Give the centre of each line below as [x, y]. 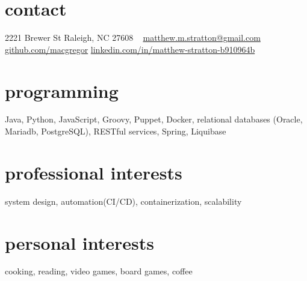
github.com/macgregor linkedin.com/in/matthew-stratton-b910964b [130, 49]
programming [62, 90]
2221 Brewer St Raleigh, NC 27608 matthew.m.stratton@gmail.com [133, 38]
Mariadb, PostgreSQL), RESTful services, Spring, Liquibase [116, 131]
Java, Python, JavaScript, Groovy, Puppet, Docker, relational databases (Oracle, [154, 119]
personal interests [79, 242]
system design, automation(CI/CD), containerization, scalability [123, 201]
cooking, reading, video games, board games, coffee [99, 271]
